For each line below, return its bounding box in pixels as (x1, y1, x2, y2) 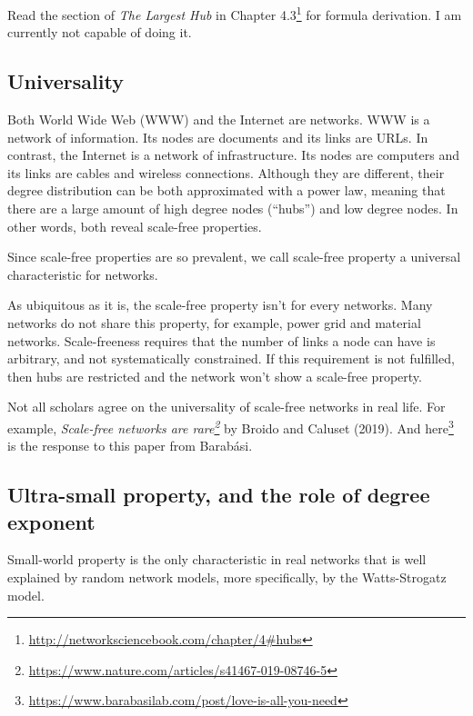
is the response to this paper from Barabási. (7, 436, 253, 455)
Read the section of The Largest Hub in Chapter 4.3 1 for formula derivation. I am (7, 3, 462, 24)
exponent (7, 507, 96, 535)
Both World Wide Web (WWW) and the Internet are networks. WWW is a (7, 110, 430, 129)
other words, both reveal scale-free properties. (7, 216, 262, 235)
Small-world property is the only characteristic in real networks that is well (7, 550, 427, 569)
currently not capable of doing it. (7, 23, 192, 42)
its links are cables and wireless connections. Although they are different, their (7, 163, 445, 182)
